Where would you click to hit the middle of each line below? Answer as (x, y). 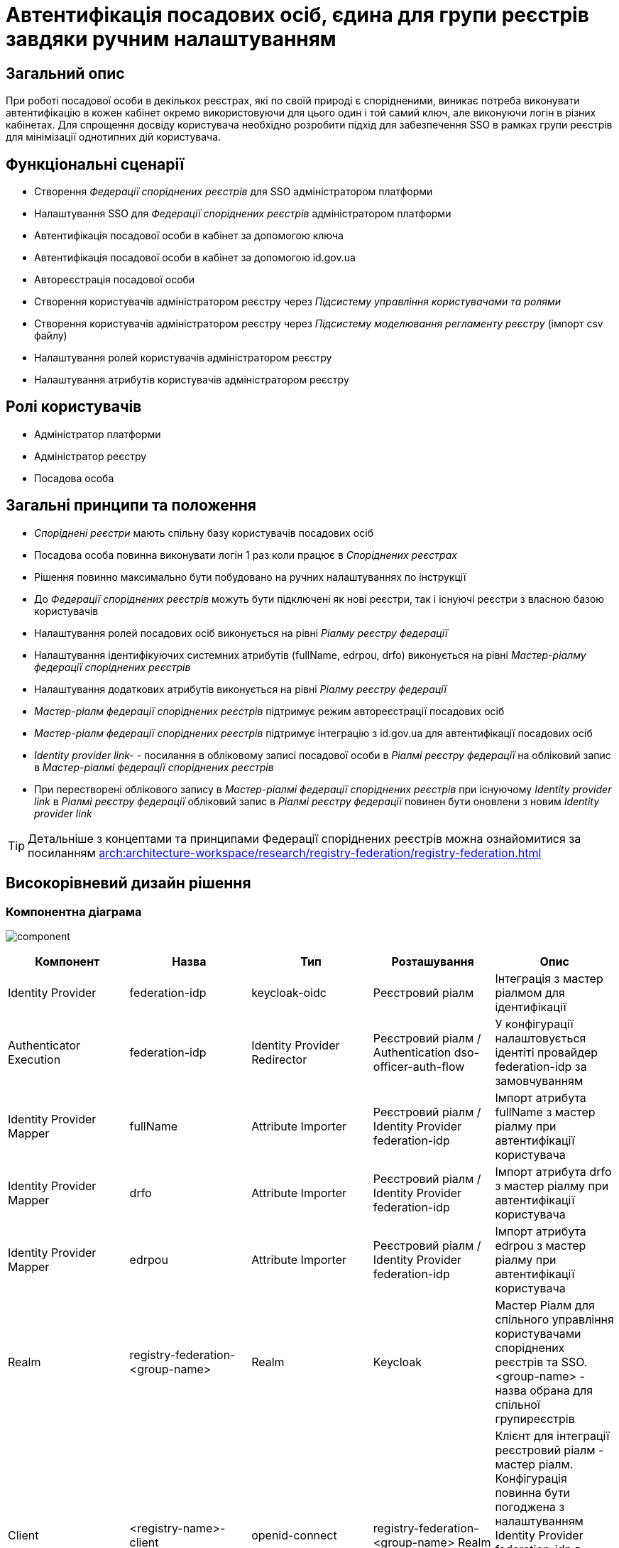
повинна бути (533, 1492)
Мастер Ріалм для (545, 1305)
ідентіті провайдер (547, 1052)
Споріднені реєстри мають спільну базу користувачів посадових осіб (204, 533)
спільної (517, 1404)
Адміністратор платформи (98, 434)
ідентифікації (531, 1007)
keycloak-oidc (289, 992)
